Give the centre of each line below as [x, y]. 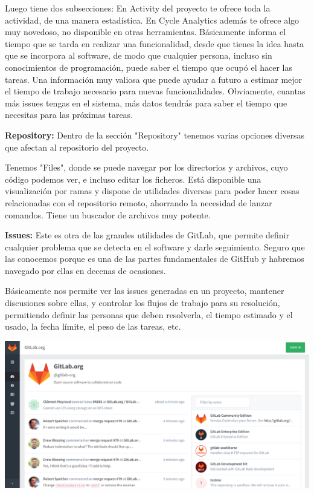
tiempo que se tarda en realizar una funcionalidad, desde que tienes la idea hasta [155, 43]
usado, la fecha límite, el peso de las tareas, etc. [93, 326]
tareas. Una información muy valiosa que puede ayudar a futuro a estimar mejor [154, 79]
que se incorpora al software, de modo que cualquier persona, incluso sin [139, 55]
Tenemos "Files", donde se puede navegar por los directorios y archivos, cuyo [146, 167]
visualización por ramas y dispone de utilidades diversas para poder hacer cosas [152, 191]
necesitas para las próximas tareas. [69, 115]
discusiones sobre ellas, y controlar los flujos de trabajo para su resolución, [143, 303]
